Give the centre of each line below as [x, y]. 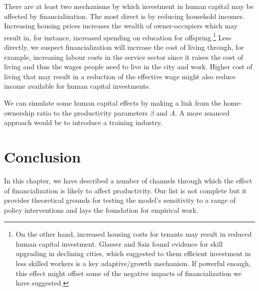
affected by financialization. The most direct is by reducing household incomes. [124, 16]
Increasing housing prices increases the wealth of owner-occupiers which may [121, 26]
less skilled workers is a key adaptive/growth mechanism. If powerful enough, [133, 263]
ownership [19, 112]
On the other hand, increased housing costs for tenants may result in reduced [134, 234]
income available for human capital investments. [77, 86]
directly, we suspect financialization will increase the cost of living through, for [124, 47]
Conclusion [43, 156]
